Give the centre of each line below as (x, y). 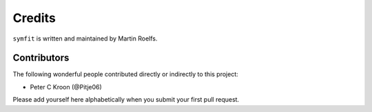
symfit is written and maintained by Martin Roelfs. (85, 38)
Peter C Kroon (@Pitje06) (66, 87)
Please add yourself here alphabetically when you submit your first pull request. (126, 100)
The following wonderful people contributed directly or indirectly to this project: (126, 74)
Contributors (41, 58)
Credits (34, 18)
